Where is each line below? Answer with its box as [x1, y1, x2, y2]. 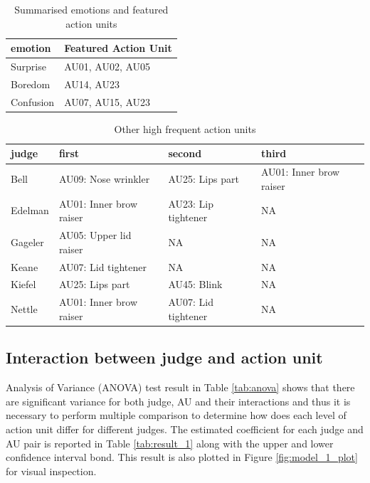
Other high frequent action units [114, 121, 256, 136]
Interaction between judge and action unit [6, 346, 323, 368]
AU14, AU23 [64, 76, 120, 91]
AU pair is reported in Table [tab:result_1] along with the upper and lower [6, 435, 334, 450]
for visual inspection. [6, 463, 97, 478]
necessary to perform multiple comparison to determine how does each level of [6, 408, 347, 423]
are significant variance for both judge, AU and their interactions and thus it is [6, 393, 351, 408]
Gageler [11, 234, 44, 249]
